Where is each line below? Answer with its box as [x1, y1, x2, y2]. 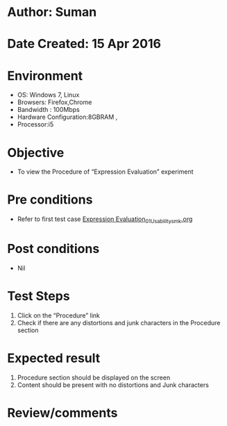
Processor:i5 [17, 120, 54, 129]
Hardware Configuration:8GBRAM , [17, 113, 118, 122]
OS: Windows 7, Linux [17, 91, 80, 99]
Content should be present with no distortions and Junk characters [17, 380, 210, 389]
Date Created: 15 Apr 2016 [7, 36, 162, 52]
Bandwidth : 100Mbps [17, 106, 80, 114]
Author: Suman [7, 4, 97, 20]
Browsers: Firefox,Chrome [17, 98, 92, 106]
